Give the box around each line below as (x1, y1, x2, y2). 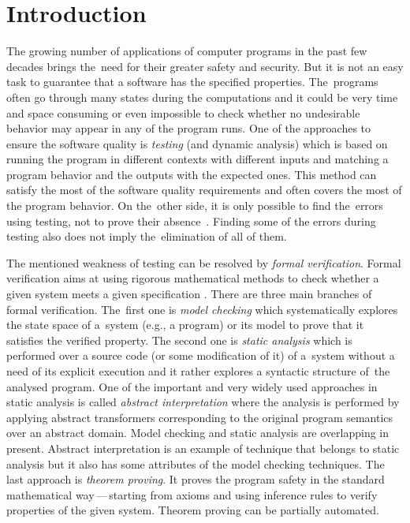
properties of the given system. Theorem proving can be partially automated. (6, 502, 379, 518)
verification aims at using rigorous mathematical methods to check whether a (6, 270, 379, 286)
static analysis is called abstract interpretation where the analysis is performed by (6, 394, 400, 410)
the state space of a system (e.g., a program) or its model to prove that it (6, 316, 364, 333)
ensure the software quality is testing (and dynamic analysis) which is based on (6, 135, 388, 151)
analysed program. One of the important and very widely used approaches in (6, 378, 378, 394)
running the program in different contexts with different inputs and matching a (6, 151, 389, 167)
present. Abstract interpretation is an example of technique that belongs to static (6, 439, 400, 456)
